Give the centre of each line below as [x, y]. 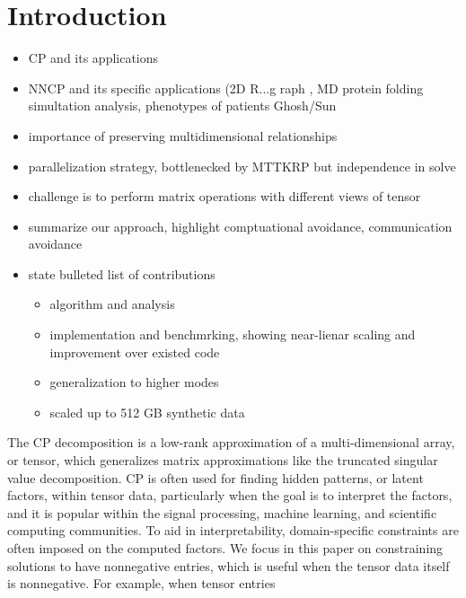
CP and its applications [93, 58]
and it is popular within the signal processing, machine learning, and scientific [222, 512]
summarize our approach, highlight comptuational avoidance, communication [240, 226]
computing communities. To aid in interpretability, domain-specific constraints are [233, 530]
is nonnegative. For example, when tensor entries [141, 583]
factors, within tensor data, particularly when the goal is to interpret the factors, [230, 495]
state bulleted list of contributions [122, 273]
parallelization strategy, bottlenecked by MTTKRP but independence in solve [242, 166]
